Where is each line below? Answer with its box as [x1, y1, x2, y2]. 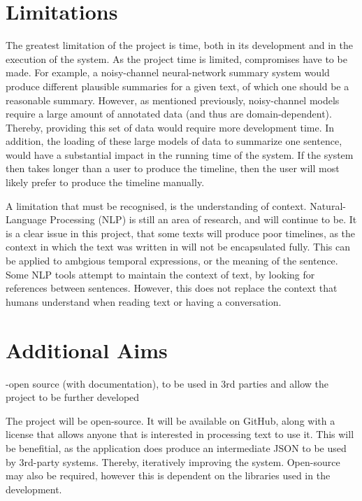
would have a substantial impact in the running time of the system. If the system [6, 147, 354, 162]
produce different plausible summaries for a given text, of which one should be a [6, 78, 349, 93]
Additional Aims [6, 335, 168, 364]
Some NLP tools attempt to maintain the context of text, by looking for [6, 267, 315, 281]
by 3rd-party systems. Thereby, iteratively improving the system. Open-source [6, 454, 340, 469]
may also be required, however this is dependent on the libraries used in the [6, 468, 331, 483]
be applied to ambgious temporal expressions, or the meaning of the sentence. [6, 253, 338, 268]
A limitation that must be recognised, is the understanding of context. [6, 198, 307, 213]
